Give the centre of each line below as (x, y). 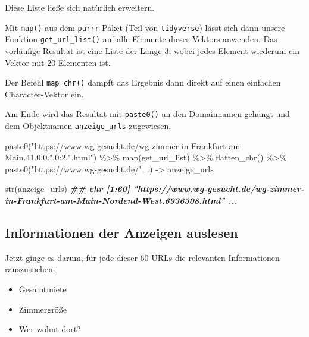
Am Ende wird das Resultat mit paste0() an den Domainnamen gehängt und (147, 114)
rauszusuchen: (30, 269)
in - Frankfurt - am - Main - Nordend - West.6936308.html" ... (121, 201)
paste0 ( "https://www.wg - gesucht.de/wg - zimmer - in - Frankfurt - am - (124, 145)
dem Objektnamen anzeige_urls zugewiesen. (88, 125)
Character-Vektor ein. (44, 94)
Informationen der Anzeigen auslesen (121, 233)
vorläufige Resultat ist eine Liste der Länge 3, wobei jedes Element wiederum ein (152, 50)
